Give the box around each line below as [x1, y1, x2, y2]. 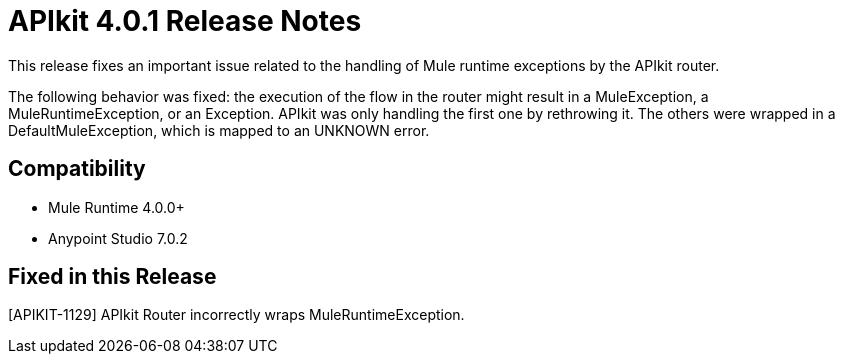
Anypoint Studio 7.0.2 [48, 229, 188, 247]
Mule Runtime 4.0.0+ [48, 198, 185, 216]
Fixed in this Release [8, 264, 217, 290]
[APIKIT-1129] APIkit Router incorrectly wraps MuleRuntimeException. [8, 306, 465, 324]
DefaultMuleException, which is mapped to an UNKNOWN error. [8, 121, 430, 139]
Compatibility [8, 156, 146, 182]
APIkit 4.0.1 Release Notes [8, 4, 362, 38]
